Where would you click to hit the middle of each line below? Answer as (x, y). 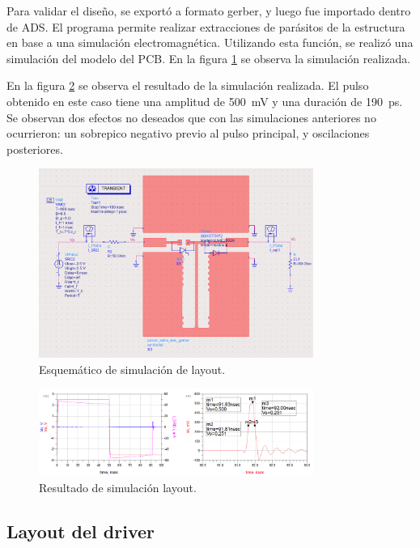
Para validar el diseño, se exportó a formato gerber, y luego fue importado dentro (209, 11)
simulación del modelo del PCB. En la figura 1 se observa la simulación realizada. (209, 58)
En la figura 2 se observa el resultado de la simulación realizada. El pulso (188, 85)
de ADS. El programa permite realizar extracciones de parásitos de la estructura (206, 26)
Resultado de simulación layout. (118, 488)
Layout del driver (81, 531)
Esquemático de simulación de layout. (132, 369)
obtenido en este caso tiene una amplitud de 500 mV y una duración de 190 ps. (205, 101)
